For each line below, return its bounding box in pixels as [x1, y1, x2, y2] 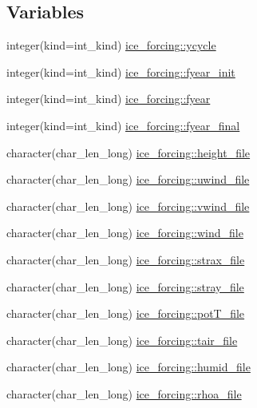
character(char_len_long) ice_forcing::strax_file [6, 251, 245, 267]
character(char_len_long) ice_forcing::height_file [6, 144, 251, 160]
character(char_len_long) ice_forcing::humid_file [6, 358, 251, 375]
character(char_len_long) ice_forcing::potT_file [6, 305, 245, 322]
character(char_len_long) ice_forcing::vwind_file [6, 197, 250, 214]
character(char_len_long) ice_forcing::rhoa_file [6, 385, 242, 402]
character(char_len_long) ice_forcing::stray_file [6, 278, 244, 295]
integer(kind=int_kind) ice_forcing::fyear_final [6, 117, 240, 133]
